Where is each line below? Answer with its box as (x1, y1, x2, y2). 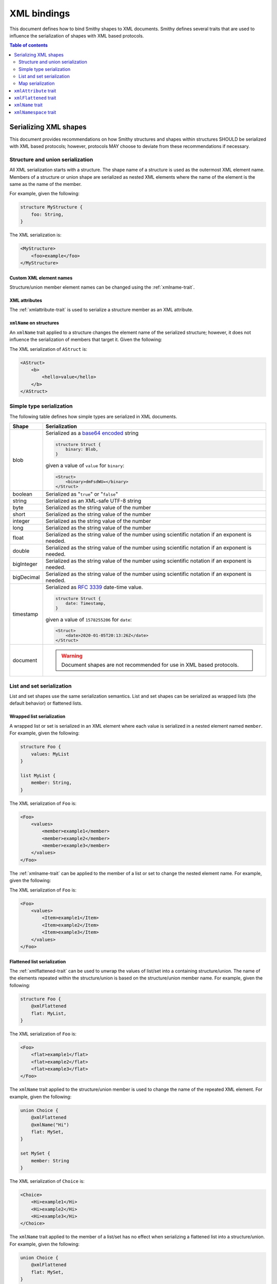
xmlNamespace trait (14, 109, 56, 115)
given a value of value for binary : (45, 462, 125, 469)
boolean (12, 490, 33, 498)
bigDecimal (12, 573, 40, 580)
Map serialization (18, 80, 55, 87)
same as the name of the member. (9, 181, 82, 187)
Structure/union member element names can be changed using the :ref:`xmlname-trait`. (9, 284, 195, 290)
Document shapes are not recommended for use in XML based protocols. (61, 662, 239, 669)
